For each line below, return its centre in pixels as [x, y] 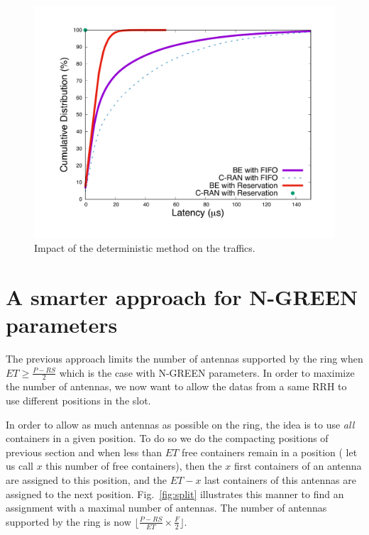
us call [20, 466]
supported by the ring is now [68, 521]
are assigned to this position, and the [87, 480]
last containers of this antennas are [280, 480]
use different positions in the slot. [78, 401]
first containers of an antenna [298, 466]
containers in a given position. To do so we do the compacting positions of [167, 438]
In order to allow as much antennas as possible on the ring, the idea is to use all [180, 424]
